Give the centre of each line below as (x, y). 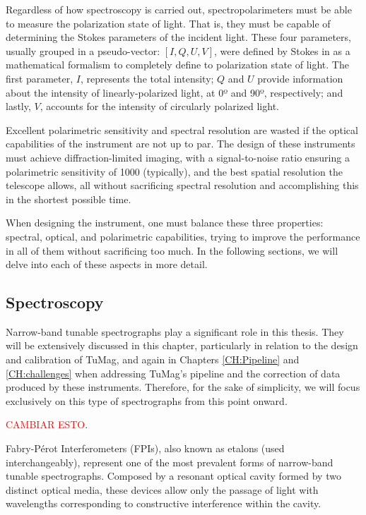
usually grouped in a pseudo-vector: (83, 50)
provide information (300, 78)
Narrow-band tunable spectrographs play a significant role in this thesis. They (175, 331)
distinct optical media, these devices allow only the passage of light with (162, 489)
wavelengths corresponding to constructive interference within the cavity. (164, 503)
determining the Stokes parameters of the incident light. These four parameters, (178, 37)
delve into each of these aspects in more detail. (107, 264)
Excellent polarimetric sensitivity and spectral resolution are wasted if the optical (182, 129)
